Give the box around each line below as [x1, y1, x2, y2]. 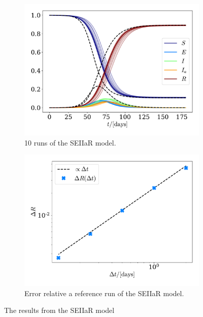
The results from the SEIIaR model [4, 305, 115, 315]
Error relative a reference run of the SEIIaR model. [24, 287, 184, 298]
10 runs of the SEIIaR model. [24, 137, 116, 148]
